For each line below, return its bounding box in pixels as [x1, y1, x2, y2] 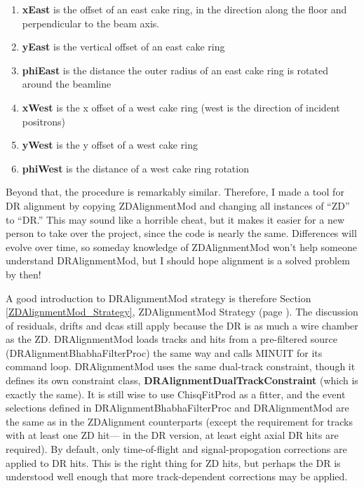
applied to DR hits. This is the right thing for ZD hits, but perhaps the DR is [6, 455, 341, 470]
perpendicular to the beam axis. [22, 15, 160, 30]
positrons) [22, 114, 66, 128]
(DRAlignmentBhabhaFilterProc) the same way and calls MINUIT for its [6, 345, 323, 360]
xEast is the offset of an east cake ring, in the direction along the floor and [22, 2, 347, 16]
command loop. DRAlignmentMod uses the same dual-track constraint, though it [6, 359, 356, 374]
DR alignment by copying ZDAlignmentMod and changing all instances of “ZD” [6, 198, 350, 212]
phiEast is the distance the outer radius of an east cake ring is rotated [22, 62, 328, 77]
